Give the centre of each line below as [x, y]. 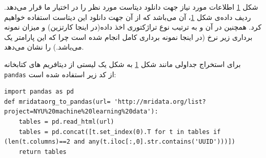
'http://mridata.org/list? [160, 101]
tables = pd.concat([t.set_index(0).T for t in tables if [120, 132]
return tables [43, 152]
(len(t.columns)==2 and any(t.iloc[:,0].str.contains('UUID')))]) [120, 142]
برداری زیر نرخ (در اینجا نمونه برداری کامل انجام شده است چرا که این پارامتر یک [128, 37]
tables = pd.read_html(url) [66, 122]
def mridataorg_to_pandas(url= [57, 101]
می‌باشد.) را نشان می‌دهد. [44, 47]
